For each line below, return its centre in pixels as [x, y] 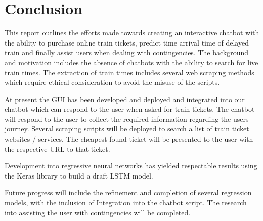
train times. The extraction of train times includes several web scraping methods [129, 72]
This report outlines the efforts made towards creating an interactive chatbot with [132, 33]
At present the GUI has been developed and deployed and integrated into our [125, 99]
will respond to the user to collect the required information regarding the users [127, 119]
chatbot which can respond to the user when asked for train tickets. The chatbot [130, 109]
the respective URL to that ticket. [57, 148]
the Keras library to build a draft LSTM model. [79, 175]
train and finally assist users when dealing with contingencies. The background [127, 52]
